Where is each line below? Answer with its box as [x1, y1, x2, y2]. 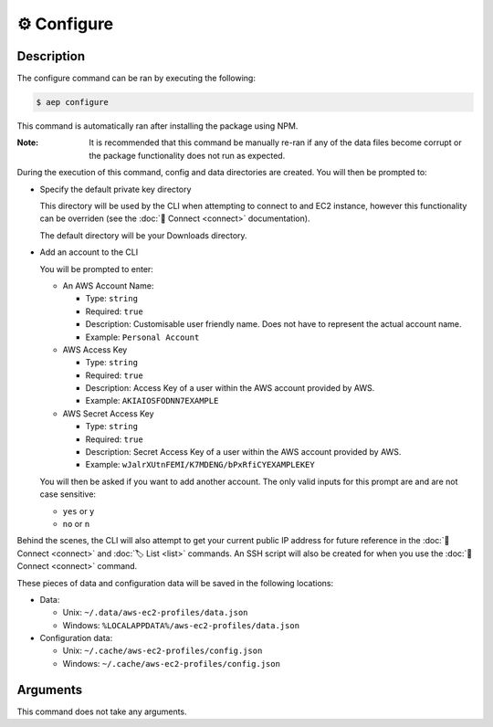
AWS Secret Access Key [62, 407, 154, 419]
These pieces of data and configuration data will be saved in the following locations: [16, 577, 333, 588]
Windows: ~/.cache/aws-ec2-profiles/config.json [62, 658, 280, 669]
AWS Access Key [62, 343, 128, 355]
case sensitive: [39, 489, 96, 500]
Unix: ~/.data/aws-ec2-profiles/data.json [62, 607, 248, 618]
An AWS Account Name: [62, 279, 154, 291]
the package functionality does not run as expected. [89, 150, 286, 161]
